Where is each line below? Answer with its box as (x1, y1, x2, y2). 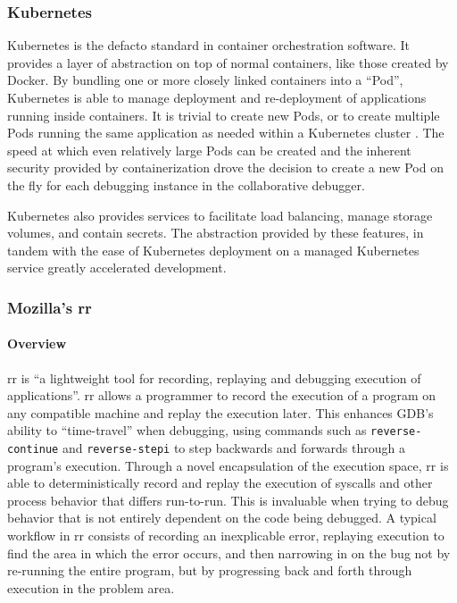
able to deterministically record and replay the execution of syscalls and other (7, 473, 433, 492)
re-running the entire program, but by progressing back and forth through (7, 561, 412, 580)
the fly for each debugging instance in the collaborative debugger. (7, 175, 365, 194)
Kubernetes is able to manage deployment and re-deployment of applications (7, 88, 427, 106)
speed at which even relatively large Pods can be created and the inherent (7, 140, 411, 159)
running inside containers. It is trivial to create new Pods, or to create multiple (7, 105, 440, 124)
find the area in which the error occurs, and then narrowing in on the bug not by (7, 543, 451, 562)
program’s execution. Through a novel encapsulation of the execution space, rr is (7, 456, 449, 474)
